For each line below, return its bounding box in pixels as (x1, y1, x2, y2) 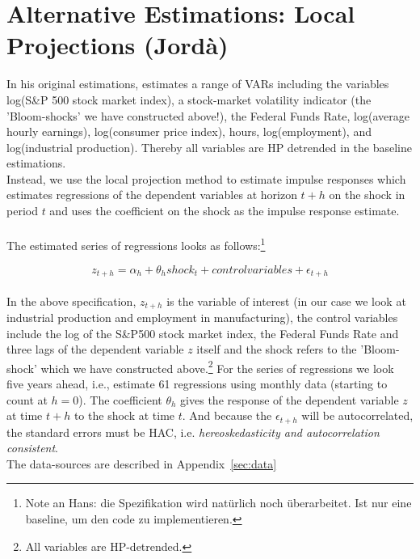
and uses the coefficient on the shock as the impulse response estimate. (49, 202, 400, 219)
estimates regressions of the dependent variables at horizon (6, 186, 297, 203)
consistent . (6, 439, 59, 456)
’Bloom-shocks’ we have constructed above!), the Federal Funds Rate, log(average (6, 107, 409, 124)
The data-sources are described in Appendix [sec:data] (6, 455, 277, 472)
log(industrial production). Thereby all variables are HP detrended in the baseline (6, 138, 412, 155)
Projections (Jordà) (6, 28, 229, 61)
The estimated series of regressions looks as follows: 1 (6, 235, 266, 253)
